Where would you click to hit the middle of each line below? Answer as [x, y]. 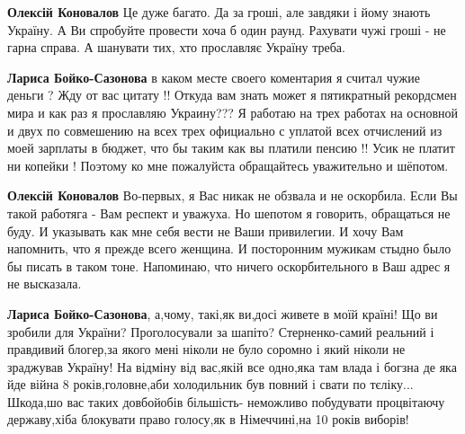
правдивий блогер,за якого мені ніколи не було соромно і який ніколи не [206, 349]
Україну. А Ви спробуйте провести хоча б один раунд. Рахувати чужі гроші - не [227, 29]
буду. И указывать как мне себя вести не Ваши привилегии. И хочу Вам [206, 230]
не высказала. [45, 283]
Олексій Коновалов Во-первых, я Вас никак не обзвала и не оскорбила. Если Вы [232, 195]
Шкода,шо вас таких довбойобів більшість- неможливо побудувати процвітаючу [226, 401]
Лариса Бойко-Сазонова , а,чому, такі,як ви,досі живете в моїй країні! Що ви [223, 313]
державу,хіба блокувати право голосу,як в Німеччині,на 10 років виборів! [208, 419]
